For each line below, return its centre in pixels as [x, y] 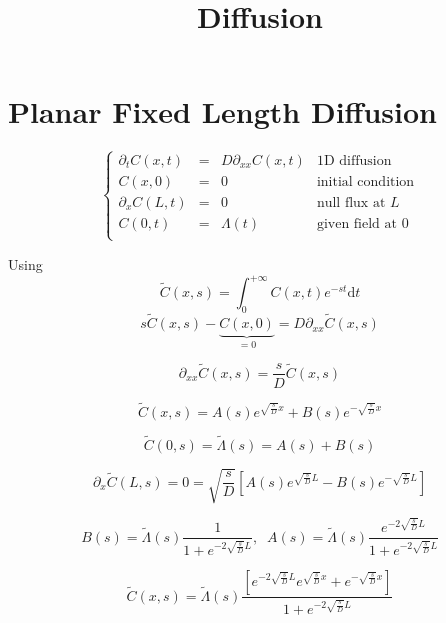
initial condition [365, 181]
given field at [356, 223]
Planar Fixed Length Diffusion [222, 111]
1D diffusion [354, 160]
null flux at [351, 202]
